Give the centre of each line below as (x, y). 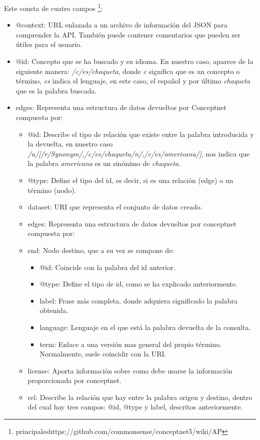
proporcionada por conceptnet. (75, 380)
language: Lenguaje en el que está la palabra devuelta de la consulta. (145, 327)
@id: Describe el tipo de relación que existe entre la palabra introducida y (141, 134)
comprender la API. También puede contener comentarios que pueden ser (128, 34)
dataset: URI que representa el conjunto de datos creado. (115, 207)
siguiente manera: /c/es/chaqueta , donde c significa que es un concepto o (128, 71)
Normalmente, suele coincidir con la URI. (103, 354)
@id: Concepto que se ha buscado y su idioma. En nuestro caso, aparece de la (134, 61)
